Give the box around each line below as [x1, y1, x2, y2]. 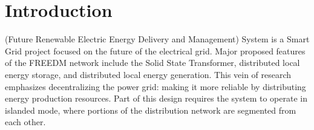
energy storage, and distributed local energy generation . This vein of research [5, 68, 292, 80]
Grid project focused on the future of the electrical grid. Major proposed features [5, 44, 306, 57]
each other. [5, 115, 46, 128]
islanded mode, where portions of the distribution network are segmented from [5, 103, 296, 116]
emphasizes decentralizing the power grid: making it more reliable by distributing [5, 80, 306, 93]
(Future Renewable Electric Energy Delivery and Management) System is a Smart [5, 33, 310, 45]
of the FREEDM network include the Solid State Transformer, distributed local [5, 56, 300, 69]
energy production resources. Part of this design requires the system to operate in [5, 92, 307, 105]
